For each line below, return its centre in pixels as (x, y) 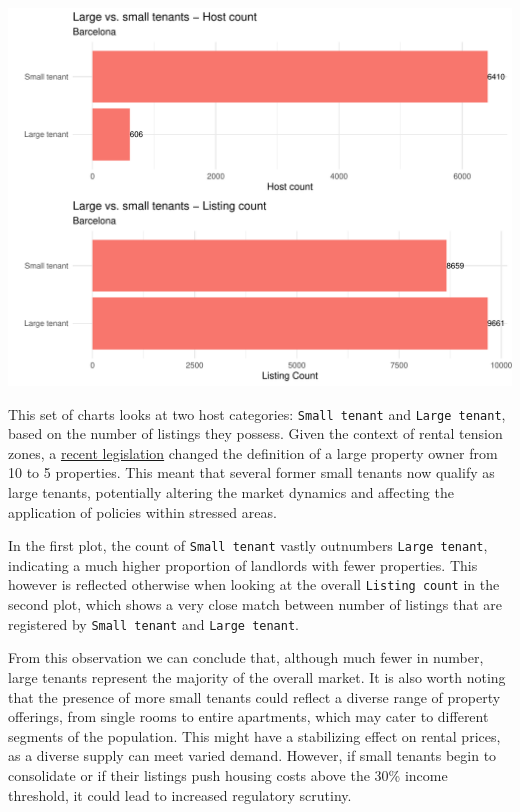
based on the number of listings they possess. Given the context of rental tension (255, 433)
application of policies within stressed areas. (142, 511)
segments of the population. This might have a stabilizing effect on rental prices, (254, 735)
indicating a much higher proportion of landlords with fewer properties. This (243, 564)
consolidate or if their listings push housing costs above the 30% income (228, 774)
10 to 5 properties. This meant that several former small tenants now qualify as (251, 472)
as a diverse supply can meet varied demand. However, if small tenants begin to (252, 755)
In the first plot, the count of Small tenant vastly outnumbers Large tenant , (248, 545)
